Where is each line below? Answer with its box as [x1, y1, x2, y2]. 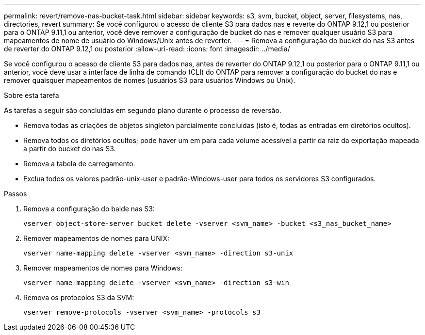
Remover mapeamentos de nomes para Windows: [23, 264, 182, 272]
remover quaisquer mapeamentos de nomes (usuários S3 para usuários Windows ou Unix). [4, 76, 295, 84]
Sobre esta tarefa [4, 91, 59, 99]
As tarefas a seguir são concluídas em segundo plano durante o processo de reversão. [4, 106, 281, 114]
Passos [4, 190, 27, 198]
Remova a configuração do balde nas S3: [23, 205, 155, 213]
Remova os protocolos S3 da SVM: [23, 293, 134, 302]
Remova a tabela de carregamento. [23, 160, 135, 168]
